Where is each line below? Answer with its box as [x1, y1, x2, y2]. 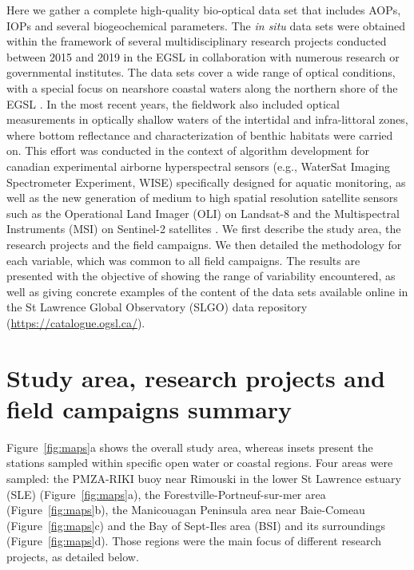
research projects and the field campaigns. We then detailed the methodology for [6, 236, 402, 252]
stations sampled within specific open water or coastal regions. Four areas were [6, 454, 393, 471]
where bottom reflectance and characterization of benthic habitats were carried [6, 126, 393, 143]
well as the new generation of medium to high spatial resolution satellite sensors [6, 189, 398, 206]
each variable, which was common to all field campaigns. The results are [6, 251, 360, 268]
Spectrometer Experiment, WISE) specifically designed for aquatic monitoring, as [6, 173, 406, 190]
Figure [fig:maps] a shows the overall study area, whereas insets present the [6, 438, 373, 455]
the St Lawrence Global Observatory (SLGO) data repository [6, 299, 308, 315]
